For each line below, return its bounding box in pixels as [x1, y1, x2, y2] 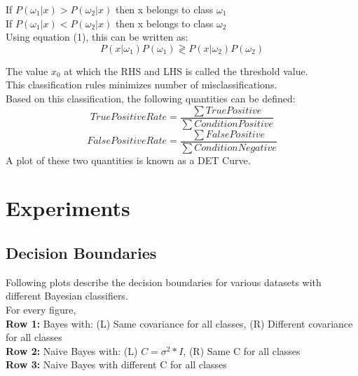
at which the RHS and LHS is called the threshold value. [64, 63, 308, 78]
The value [6, 63, 48, 78]
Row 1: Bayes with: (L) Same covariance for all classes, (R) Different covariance [6, 316, 353, 330]
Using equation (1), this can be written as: [6, 29, 188, 44]
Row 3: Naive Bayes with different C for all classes [6, 357, 227, 372]
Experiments [6, 194, 130, 222]
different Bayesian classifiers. [6, 288, 128, 303]
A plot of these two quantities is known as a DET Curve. [6, 152, 251, 167]
